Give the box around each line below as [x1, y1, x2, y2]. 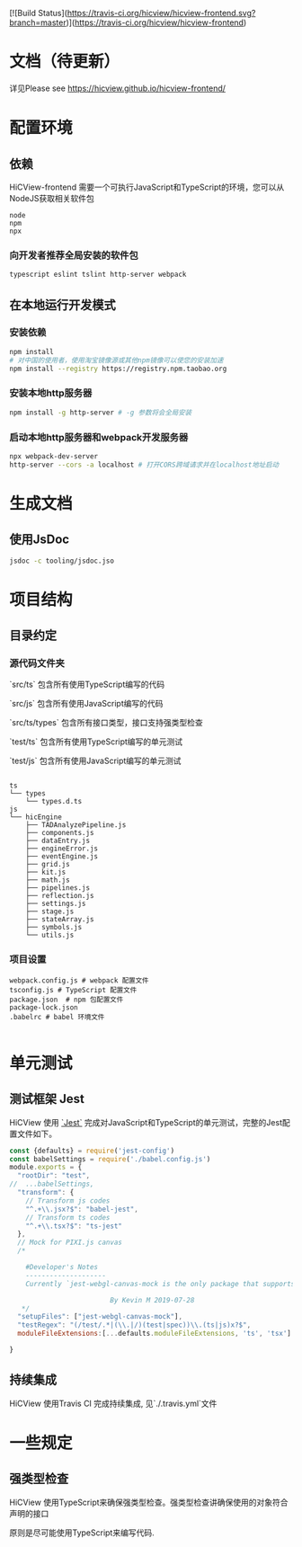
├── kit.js [25, 867, 67, 877]
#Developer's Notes [25, 1263, 99, 1272]
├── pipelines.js [25, 884, 91, 893]
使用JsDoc [9, 532, 70, 547]
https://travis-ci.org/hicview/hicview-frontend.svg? [67, 8, 256, 18]
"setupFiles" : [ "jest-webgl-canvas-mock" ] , [17, 1312, 182, 1321]
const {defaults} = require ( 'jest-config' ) [9, 1146, 175, 1155]
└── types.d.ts [25, 797, 83, 806]
